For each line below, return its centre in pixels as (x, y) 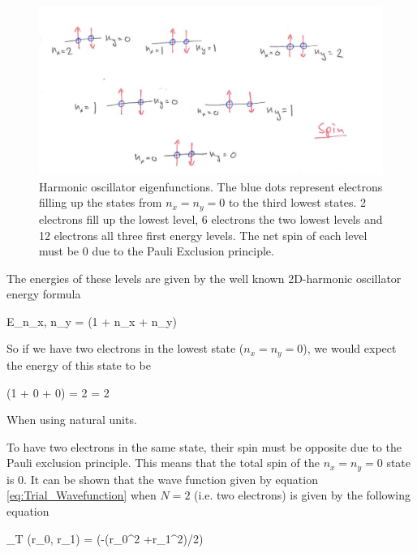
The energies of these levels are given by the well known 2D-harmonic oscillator (204, 278)
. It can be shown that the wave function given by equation (171, 479)
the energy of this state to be (79, 364)
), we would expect (350, 348)
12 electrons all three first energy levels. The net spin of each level (203, 235)
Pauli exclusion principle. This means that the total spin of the (163, 463)
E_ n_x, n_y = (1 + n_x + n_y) (92, 321)
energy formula (44, 294)
